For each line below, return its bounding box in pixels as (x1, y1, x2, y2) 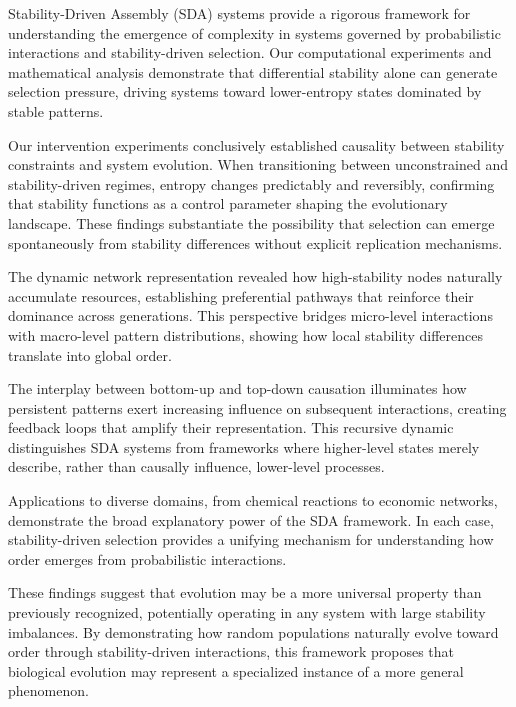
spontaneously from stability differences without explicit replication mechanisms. (8, 232, 503, 253)
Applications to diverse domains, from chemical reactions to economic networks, (8, 490, 498, 511)
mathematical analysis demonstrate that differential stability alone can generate (8, 61, 498, 82)
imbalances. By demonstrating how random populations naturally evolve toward (8, 621, 499, 642)
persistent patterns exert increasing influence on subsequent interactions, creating (8, 397, 507, 418)
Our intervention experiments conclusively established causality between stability (8, 134, 505, 155)
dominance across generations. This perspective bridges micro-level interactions (8, 305, 493, 326)
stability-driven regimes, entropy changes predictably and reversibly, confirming (8, 173, 495, 194)
